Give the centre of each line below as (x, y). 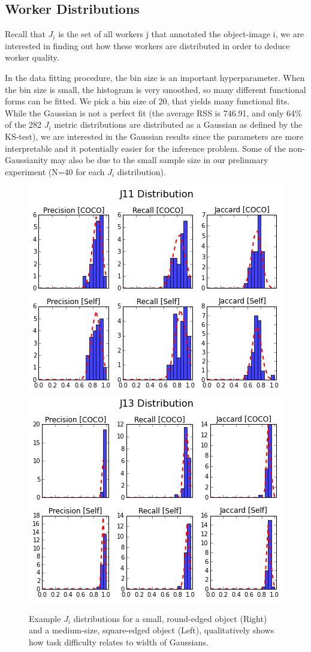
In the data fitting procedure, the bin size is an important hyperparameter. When (155, 77)
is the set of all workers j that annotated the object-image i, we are (181, 34)
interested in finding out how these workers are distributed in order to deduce (147, 45)
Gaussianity (26, 160)
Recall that (25, 34)
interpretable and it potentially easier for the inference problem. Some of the (145, 148)
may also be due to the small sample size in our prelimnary (159, 160)
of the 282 (23, 124)
